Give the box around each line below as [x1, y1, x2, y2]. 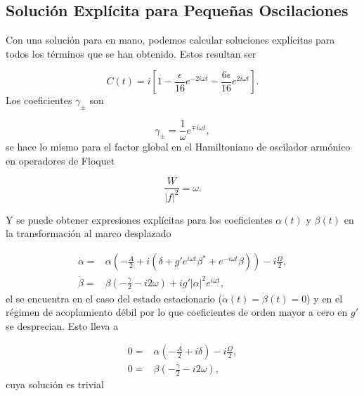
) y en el [306, 290, 343, 305]
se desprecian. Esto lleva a [6, 318, 119, 333]
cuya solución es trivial [6, 377, 104, 392]
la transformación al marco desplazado [6, 226, 171, 241]
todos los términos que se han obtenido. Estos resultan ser [6, 46, 256, 60]
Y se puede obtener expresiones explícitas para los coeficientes [6, 212, 273, 226]
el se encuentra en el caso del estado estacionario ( [6, 290, 222, 305]
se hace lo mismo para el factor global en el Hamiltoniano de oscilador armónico [6, 139, 351, 154]
